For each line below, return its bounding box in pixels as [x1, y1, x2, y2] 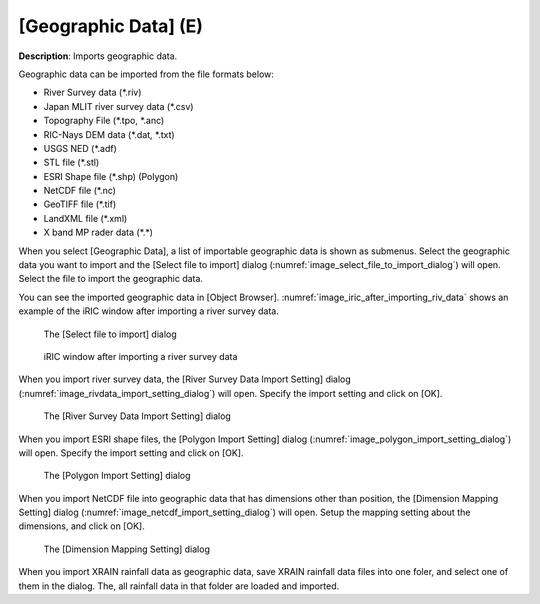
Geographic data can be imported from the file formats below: [18, 68, 275, 80]
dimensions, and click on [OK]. [18, 520, 145, 532]
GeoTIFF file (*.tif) [43, 198, 117, 210]
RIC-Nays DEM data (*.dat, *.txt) [43, 128, 175, 140]
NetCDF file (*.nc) [43, 185, 117, 197]
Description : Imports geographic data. [18, 50, 178, 62]
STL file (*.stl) [43, 156, 100, 169]
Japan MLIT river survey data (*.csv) [43, 100, 194, 112]
